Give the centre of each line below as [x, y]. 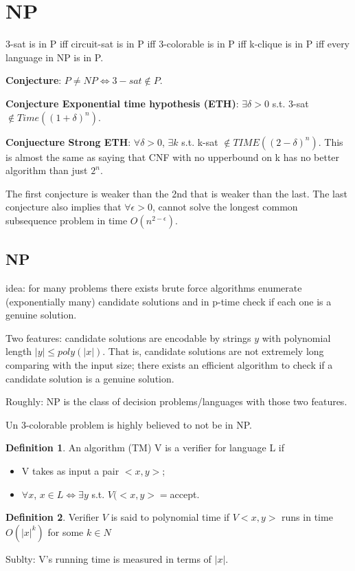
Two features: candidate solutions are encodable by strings [128, 337]
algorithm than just [47, 170]
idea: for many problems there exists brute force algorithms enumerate [154, 288]
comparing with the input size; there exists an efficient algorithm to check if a [169, 365]
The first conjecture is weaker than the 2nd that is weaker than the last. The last [176, 193]
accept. [185, 494]
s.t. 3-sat [290, 103]
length [19, 351]
